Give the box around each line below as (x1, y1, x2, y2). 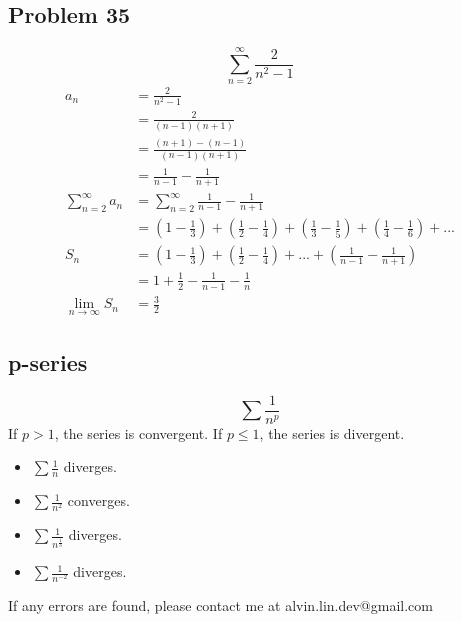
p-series (8, 346, 88, 377)
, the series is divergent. (259, 422, 405, 443)
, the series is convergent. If (54, 422, 223, 443)
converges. (67, 490, 130, 511)
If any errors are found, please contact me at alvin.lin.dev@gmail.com (8, 595, 433, 616)
